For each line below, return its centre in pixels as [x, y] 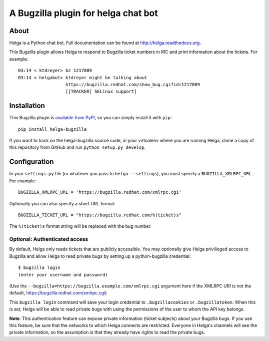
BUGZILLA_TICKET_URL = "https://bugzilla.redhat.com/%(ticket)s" [100, 215]
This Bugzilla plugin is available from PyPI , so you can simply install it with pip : [90, 118]
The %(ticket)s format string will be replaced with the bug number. [80, 226]
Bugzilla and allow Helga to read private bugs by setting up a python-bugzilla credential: [100, 256]
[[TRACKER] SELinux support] [101, 92]
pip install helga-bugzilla [52, 129]
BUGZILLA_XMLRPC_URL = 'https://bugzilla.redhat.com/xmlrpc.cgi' [100, 192]
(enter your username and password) [63, 275]
